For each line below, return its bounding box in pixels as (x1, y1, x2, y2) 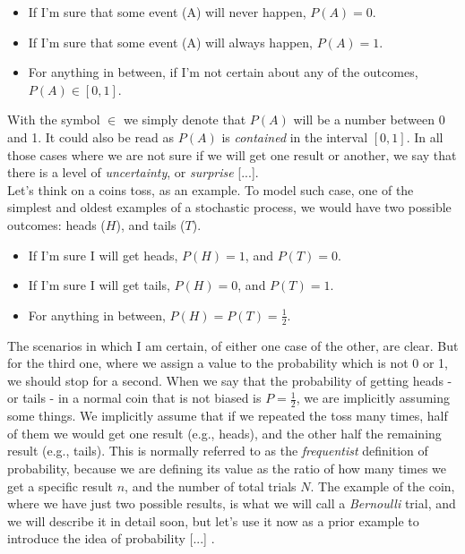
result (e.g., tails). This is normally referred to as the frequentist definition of (7, 441, 428, 460)
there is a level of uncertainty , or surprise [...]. (7, 163, 259, 182)
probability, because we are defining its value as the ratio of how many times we (7, 458, 446, 477)
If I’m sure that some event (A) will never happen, (28, 3, 306, 21)
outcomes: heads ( (7, 215, 106, 234)
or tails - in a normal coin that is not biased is (7, 388, 262, 407)
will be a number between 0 (293, 110, 445, 129)
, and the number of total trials (125, 476, 297, 495)
